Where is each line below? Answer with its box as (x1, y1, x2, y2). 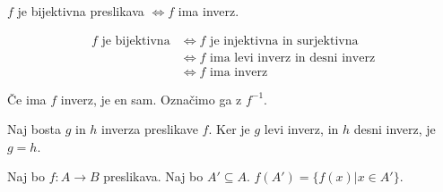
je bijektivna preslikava (17, 2, 144, 20)
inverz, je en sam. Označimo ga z (60, 89, 242, 108)
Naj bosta (7, 120, 61, 138)
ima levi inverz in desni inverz (210, 51, 376, 64)
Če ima (7, 89, 47, 108)
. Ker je (208, 120, 250, 138)
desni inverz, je (353, 120, 436, 138)
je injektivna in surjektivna (210, 34, 359, 47)
